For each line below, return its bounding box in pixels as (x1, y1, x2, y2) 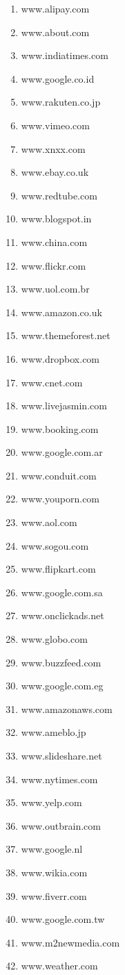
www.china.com (21, 234, 88, 249)
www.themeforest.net (21, 328, 110, 343)
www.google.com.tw (21, 912, 105, 926)
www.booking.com (21, 421, 99, 436)
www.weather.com (21, 958, 98, 973)
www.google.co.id (21, 71, 95, 85)
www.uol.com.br (21, 281, 90, 296)
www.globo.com (21, 632, 88, 646)
